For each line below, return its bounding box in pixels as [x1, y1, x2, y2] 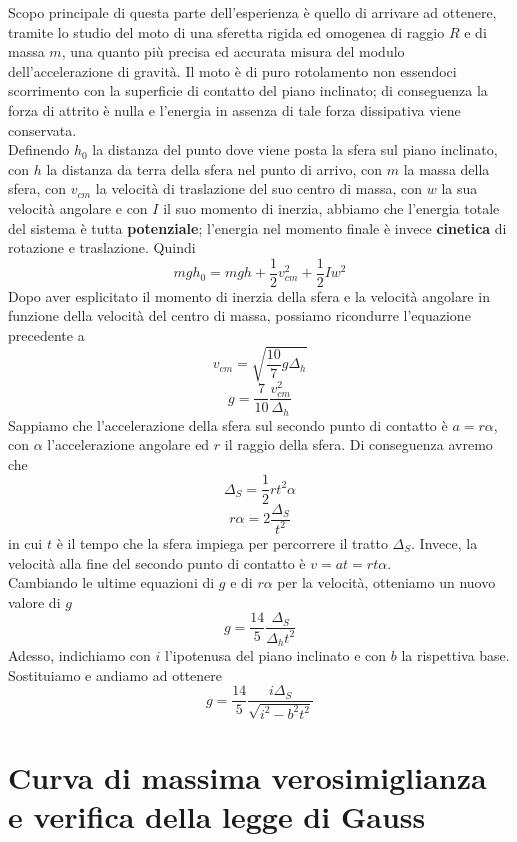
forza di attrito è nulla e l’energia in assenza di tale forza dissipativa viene [8, 99, 461, 120]
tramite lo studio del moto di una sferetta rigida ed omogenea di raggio [8, 21, 445, 42]
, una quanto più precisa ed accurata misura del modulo [61, 41, 405, 62]
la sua [441, 178, 478, 199]
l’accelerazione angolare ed [47, 434, 210, 455]
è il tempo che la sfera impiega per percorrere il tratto [56, 532, 388, 553]
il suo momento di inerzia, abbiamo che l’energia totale [163, 197, 500, 218]
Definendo [8, 139, 70, 160]
